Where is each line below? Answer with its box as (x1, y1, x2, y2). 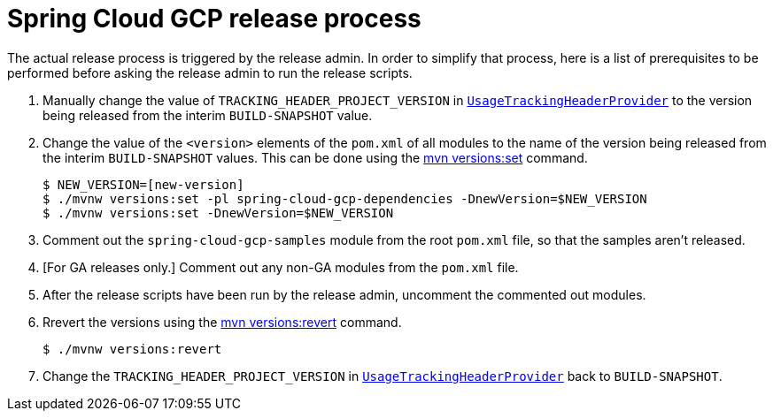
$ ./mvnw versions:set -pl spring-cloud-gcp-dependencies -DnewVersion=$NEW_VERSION (43, 191, 647, 206)
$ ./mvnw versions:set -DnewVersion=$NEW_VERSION (43, 205, 394, 220)
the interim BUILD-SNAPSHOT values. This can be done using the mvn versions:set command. (43, 149, 588, 165)
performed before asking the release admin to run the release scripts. (7, 65, 413, 80)
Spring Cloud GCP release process (7, 4, 421, 34)
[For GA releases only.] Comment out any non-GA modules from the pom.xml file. (43, 259, 519, 275)
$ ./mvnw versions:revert (43, 341, 222, 356)
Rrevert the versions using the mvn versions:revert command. (43, 314, 402, 330)
